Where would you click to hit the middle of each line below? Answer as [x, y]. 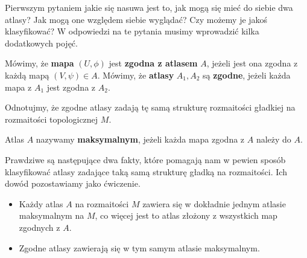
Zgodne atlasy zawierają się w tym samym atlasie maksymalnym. [139, 247]
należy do [274, 139]
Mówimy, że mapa [40, 63]
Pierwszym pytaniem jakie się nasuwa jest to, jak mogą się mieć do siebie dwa [149, 7]
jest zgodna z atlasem [153, 63]
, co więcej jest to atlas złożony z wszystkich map [186, 215]
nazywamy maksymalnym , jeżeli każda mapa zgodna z [140, 139]
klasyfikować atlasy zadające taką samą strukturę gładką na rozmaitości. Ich [146, 171]
